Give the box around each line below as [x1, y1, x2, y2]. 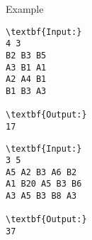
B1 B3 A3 [6, 85, 47, 96]
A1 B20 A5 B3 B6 [6, 179, 82, 189]
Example [6, 1, 44, 16]
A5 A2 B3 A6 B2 [6, 167, 77, 177]
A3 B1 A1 [6, 62, 47, 73]
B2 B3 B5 [6, 50, 47, 61]
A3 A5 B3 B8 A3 [6, 191, 77, 202]
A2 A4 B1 [6, 74, 47, 85]
